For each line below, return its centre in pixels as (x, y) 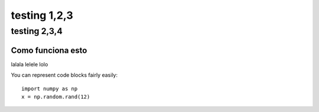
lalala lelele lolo (30, 64)
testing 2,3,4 (37, 31)
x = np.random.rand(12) (56, 96)
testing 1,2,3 (42, 15)
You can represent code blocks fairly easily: (64, 75)
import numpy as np (50, 89)
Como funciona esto (49, 50)
